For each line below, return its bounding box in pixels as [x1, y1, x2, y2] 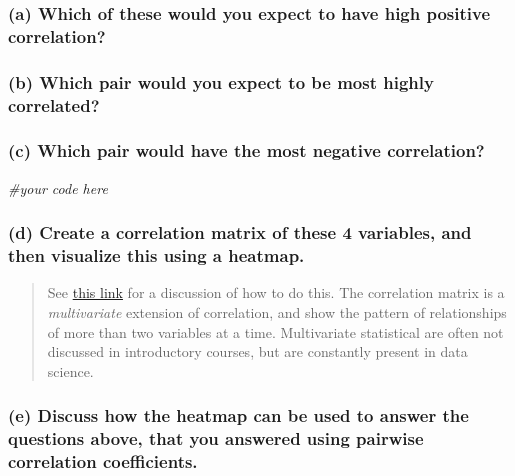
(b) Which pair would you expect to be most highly [8, 69, 434, 94]
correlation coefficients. [8, 449, 198, 474]
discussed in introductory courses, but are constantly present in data [47, 341, 468, 362]
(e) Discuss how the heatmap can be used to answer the [8, 403, 469, 428]
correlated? [8, 92, 100, 117]
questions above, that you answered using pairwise [8, 426, 424, 451]
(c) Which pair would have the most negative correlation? [8, 138, 485, 163]
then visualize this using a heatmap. [8, 243, 305, 268]
